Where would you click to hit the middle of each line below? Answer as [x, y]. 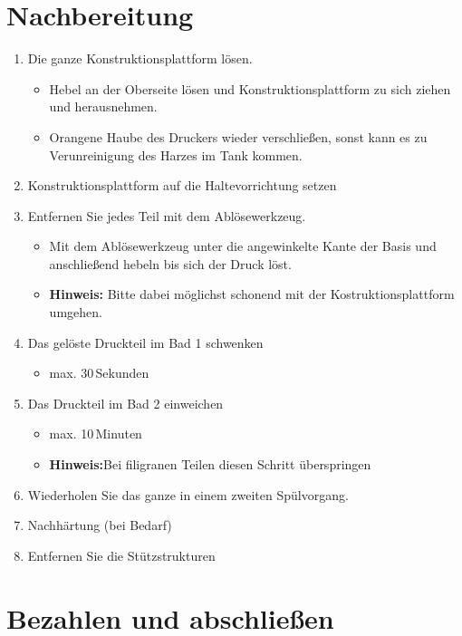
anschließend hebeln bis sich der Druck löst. [170, 263]
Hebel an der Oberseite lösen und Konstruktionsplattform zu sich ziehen [250, 88]
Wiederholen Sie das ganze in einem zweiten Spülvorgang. [188, 494]
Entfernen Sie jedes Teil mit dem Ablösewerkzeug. [167, 215]
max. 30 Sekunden [99, 373]
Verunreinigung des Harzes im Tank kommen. [176, 154]
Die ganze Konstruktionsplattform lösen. [140, 58]
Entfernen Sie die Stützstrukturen [121, 555]
